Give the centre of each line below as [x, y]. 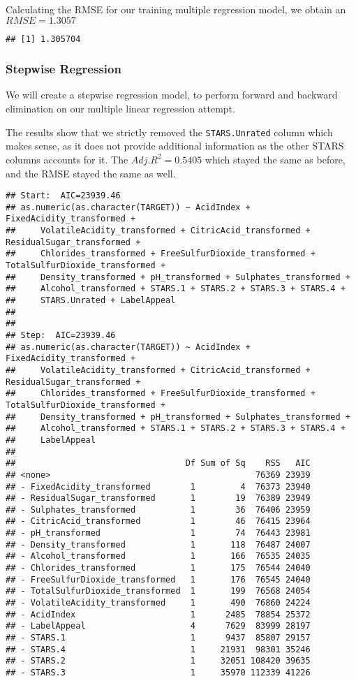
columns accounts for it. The [67, 159]
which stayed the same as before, [275, 159]
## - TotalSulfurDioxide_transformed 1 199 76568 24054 [158, 591]
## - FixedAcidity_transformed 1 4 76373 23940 [158, 486]
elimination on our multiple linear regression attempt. [120, 109]
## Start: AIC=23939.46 [63, 196]
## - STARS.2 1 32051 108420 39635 [158, 661]
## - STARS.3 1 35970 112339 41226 [158, 673]
